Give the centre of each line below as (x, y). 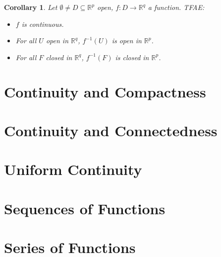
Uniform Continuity (73, 169)
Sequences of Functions (85, 208)
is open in (127, 41)
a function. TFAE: (176, 7)
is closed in (132, 57)
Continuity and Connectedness (111, 130)
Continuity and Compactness (105, 91)
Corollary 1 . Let (31, 7)
